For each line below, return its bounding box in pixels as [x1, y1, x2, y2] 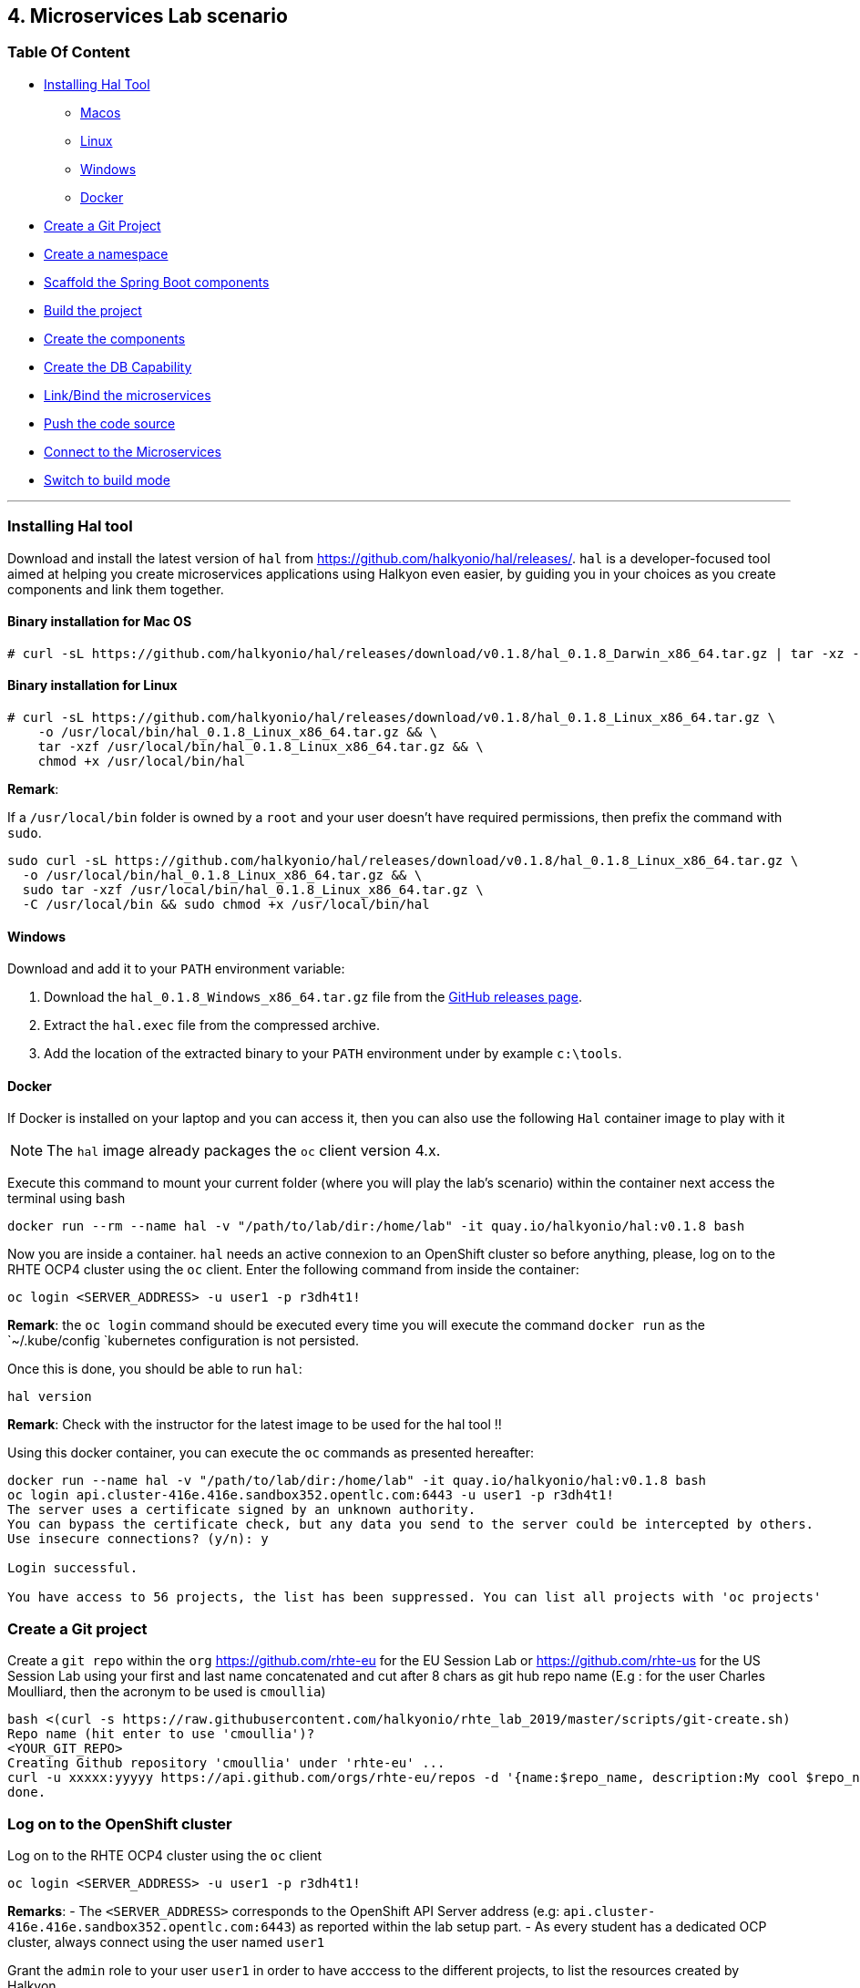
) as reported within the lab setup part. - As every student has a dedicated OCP [291, 1918, 767, 1934]
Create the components [44, 330, 186, 346]
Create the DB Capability [44, 358, 192, 375]
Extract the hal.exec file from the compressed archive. [44, 1017, 380, 1034]
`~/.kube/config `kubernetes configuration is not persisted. [7, 1333, 359, 1349]
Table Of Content [7, 43, 130, 62]
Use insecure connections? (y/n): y [7, 1531, 269, 1547]
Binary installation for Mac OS [7, 613, 192, 630]
